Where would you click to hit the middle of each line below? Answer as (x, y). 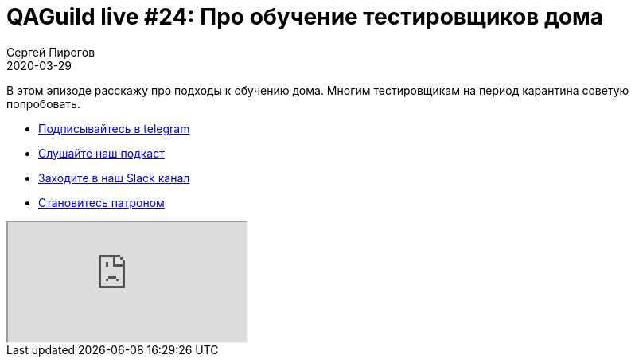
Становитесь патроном (101, 202)
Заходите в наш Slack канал (114, 178)
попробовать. (43, 103)
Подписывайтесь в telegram (114, 128)
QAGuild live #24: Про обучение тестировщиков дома (305, 17)
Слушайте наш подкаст (101, 153)
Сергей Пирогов (51, 52)
